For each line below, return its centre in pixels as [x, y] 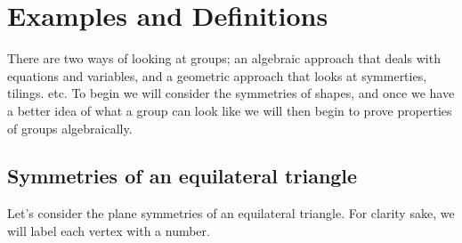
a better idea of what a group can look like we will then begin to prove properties [230, 110]
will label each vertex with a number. [109, 230]
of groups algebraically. [70, 128]
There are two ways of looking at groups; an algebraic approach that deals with [224, 58]
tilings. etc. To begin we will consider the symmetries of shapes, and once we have [231, 93]
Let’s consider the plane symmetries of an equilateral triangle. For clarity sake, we [231, 213]
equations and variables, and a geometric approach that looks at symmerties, [217, 75]
